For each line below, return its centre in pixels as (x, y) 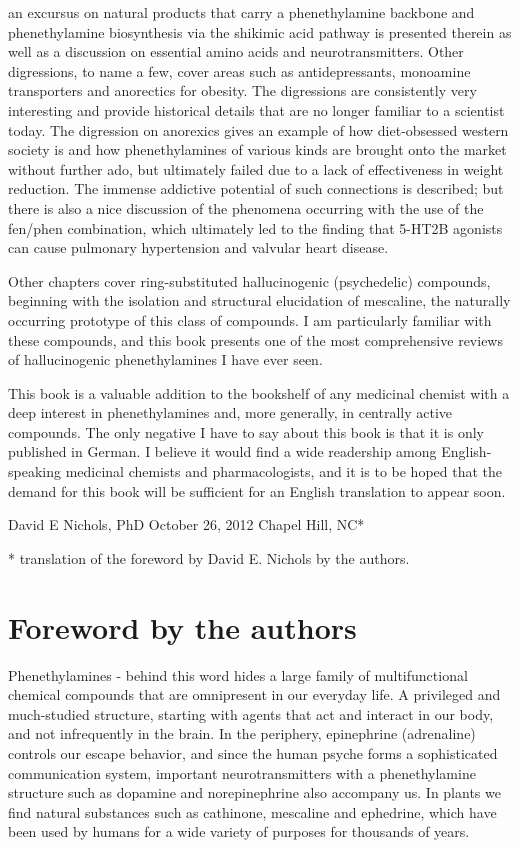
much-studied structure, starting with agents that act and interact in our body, (251, 713)
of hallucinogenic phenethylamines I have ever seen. (165, 359)
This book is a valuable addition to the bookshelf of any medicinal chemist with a (259, 392)
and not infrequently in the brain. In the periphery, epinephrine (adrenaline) (242, 733)
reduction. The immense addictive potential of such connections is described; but (256, 188)
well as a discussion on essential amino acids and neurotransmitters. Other (236, 51)
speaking (34, 471)
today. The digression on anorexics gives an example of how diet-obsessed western (258, 129)
